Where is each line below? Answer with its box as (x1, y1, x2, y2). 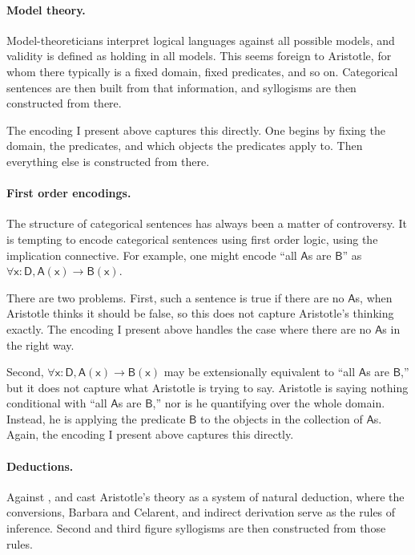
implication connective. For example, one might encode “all (6, 246, 297, 263)
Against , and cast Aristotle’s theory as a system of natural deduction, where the (6, 488, 405, 504)
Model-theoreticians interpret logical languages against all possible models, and (6, 31, 395, 48)
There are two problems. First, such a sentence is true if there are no (6, 289, 344, 306)
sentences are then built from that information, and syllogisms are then (6, 79, 357, 95)
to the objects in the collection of (200, 410, 363, 427)
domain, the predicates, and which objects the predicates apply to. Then (6, 137, 363, 154)
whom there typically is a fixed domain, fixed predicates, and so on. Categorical (6, 63, 398, 79)
